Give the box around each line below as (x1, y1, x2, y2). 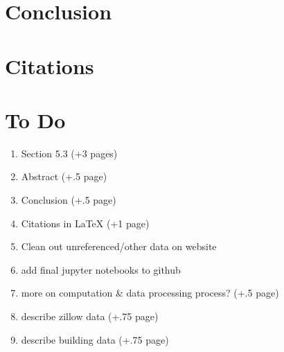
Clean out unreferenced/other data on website (21, 239, 217, 254)
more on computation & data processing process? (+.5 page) (21, 285, 279, 300)
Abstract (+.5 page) (21, 169, 107, 184)
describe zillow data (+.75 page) (21, 309, 159, 324)
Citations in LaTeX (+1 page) (21, 215, 150, 230)
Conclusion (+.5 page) (21, 193, 116, 207)
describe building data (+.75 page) (21, 332, 169, 346)
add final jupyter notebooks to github (21, 262, 181, 276)
